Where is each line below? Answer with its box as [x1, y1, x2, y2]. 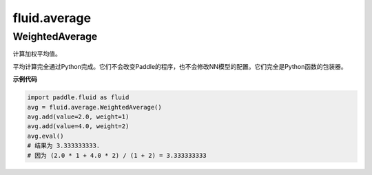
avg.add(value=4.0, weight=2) [27, 123, 130, 130]
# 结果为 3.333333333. [27, 142, 101, 150]
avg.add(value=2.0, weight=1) [27, 112, 130, 121]
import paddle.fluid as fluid [27, 94, 130, 101]
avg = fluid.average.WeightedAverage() [27, 103, 162, 111]
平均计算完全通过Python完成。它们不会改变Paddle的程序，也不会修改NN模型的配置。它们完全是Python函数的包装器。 [12, 62, 347, 70]
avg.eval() [27, 132, 64, 140]
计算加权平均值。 [12, 50, 61, 58]
